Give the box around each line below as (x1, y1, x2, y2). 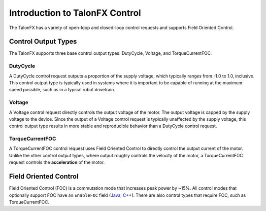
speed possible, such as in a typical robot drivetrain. (9, 87, 115, 93)
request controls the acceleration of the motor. (9, 159, 105, 165)
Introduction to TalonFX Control (9, 7, 141, 18)
